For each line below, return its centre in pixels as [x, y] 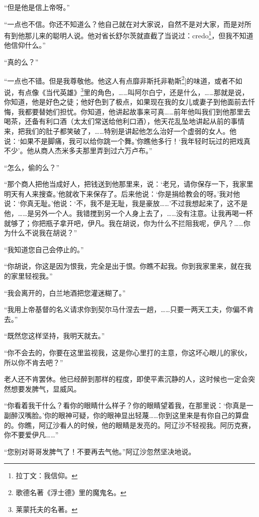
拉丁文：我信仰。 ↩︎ [47, 475]
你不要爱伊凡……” [31, 435]
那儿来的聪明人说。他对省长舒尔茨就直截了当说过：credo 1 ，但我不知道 [139, 35]
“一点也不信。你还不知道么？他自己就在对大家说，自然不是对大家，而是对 [124, 24]
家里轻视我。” [32, 276]
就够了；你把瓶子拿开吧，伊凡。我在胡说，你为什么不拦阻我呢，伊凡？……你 [127, 223]
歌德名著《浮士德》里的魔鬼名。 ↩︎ [71, 492]
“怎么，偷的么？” [32, 167]
